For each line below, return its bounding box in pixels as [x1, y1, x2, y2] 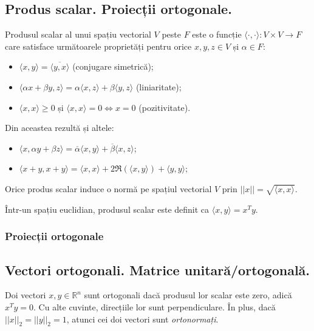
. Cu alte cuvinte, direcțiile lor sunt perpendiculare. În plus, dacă [33, 300, 276, 313]
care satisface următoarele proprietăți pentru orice [5, 39, 192, 52]
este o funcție [192, 28, 242, 41]
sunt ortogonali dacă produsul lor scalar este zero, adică [84, 289, 292, 301]
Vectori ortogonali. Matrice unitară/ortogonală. [5, 260, 310, 279]
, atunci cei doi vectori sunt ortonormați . [66, 312, 219, 325]
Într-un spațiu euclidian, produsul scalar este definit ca [5, 202, 210, 215]
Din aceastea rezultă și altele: [5, 121, 114, 134]
